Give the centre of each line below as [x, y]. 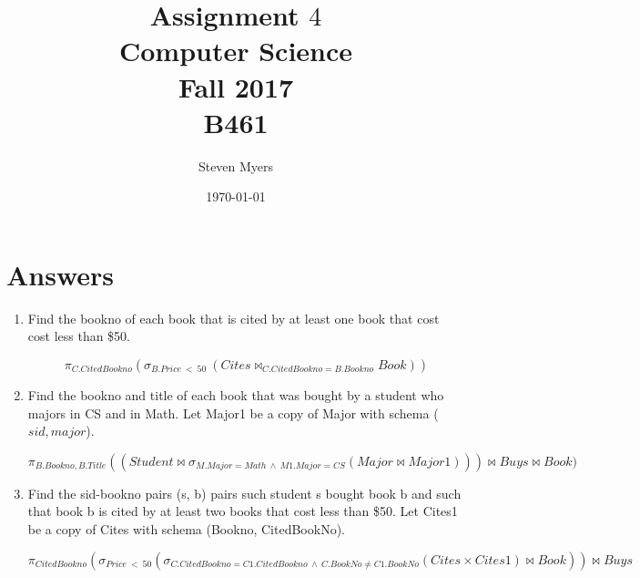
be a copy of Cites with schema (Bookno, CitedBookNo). [186, 528]
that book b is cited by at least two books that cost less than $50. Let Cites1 [243, 511]
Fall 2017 [236, 86]
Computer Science [236, 51]
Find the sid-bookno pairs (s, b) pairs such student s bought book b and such [244, 493]
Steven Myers [236, 165]
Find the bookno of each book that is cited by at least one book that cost [234, 318]
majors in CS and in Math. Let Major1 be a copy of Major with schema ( [233, 413]
